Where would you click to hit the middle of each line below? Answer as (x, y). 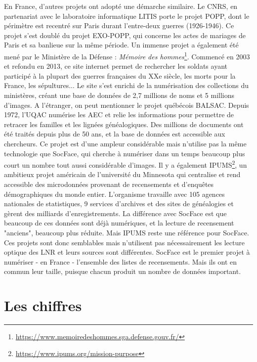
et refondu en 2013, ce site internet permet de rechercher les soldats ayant (116, 66)
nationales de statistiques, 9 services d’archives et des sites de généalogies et (119, 204)
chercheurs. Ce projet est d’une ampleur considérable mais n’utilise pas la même (125, 143)
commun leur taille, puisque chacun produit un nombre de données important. (123, 271)
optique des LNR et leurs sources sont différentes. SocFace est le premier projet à (127, 252)
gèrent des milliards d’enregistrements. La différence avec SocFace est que (115, 213)
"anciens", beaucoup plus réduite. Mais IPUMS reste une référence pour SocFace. (127, 232)
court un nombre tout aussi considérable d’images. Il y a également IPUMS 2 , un (126, 164)
